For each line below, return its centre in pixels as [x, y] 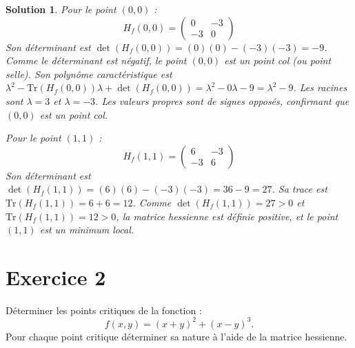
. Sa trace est [300, 189]
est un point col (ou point [278, 60]
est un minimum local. [87, 230]
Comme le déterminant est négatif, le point [96, 60]
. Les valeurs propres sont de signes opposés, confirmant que [222, 100]
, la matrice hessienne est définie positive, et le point [227, 216]
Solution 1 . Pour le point [61, 9]
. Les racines [320, 87]
